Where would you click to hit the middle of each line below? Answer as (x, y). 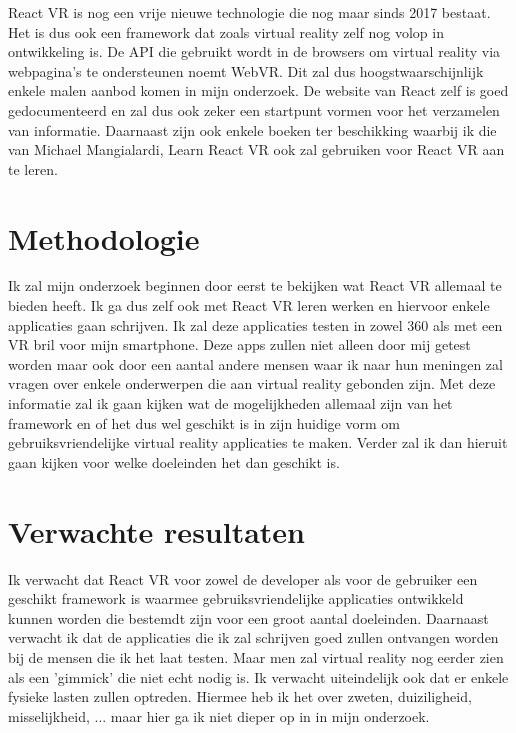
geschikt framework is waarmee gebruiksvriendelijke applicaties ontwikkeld (236, 598)
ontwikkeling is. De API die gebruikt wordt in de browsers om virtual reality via (254, 51)
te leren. (33, 168)
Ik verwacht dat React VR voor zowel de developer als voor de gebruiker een (243, 578)
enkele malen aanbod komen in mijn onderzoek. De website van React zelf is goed (258, 90)
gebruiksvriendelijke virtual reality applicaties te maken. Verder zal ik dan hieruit (258, 442)
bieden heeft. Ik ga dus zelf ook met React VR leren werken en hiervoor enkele (249, 305)
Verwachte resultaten (156, 530)
